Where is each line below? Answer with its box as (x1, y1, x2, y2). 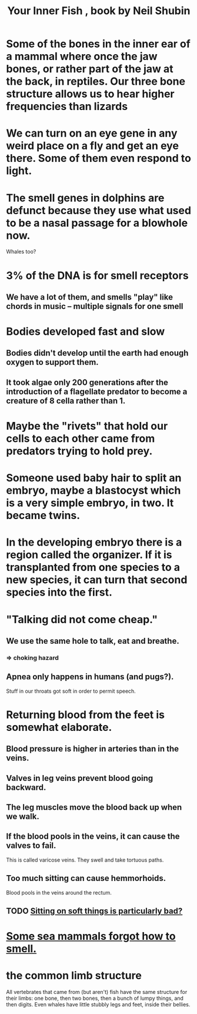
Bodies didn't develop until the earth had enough (6, 348, 189, 358)
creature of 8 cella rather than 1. (6, 395, 126, 405)
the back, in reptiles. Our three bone (6, 75, 186, 88)
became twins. (6, 509, 81, 522)
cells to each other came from (6, 432, 155, 446)
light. (6, 164, 32, 178)
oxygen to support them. (6, 357, 99, 367)
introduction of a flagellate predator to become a (6, 387, 188, 397)
